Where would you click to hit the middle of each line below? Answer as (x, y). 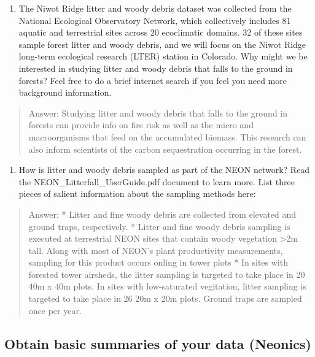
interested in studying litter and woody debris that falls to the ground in (156, 68)
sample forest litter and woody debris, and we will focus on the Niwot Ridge (162, 44)
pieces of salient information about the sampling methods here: (137, 194)
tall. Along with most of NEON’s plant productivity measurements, (156, 250)
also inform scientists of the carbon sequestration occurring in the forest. (165, 149)
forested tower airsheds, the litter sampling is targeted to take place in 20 (167, 274)
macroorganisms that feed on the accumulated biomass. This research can (167, 136)
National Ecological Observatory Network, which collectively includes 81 (155, 20)
